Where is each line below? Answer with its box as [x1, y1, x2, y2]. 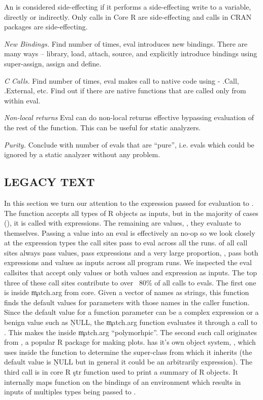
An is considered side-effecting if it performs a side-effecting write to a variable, [4, 2, 251, 12]
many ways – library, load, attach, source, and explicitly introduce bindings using [4, 48, 257, 59]
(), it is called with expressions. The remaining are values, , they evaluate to [4, 217, 241, 228]
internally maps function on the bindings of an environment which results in [4, 376, 241, 387]
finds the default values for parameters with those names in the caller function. [4, 297, 250, 307]
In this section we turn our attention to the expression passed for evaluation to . [4, 197, 254, 208]
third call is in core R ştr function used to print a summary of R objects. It [4, 367, 239, 377]
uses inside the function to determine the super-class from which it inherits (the [4, 346, 252, 357]
